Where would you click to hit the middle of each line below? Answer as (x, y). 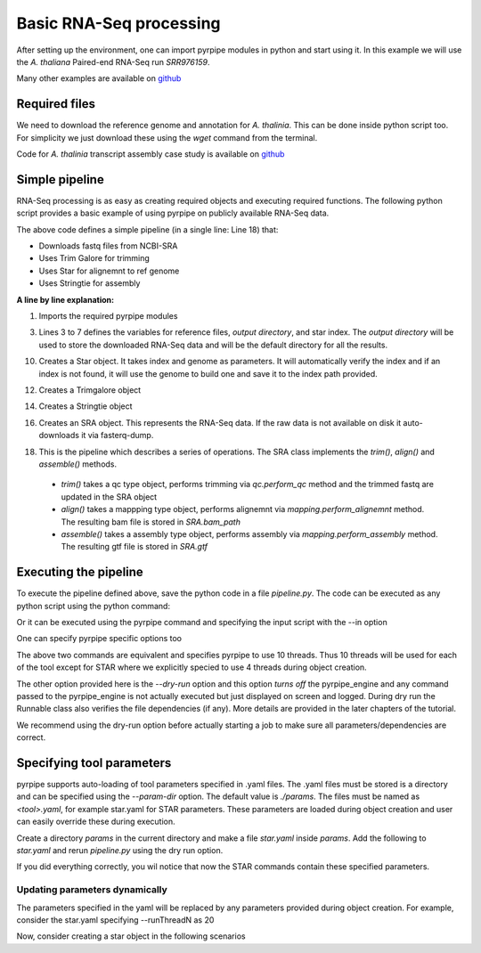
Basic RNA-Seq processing (119, 23)
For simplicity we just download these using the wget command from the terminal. (167, 137)
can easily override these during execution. (96, 822)
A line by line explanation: (65, 299)
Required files (56, 104)
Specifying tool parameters (94, 763)
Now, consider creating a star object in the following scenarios (131, 936)
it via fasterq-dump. (118, 436)
